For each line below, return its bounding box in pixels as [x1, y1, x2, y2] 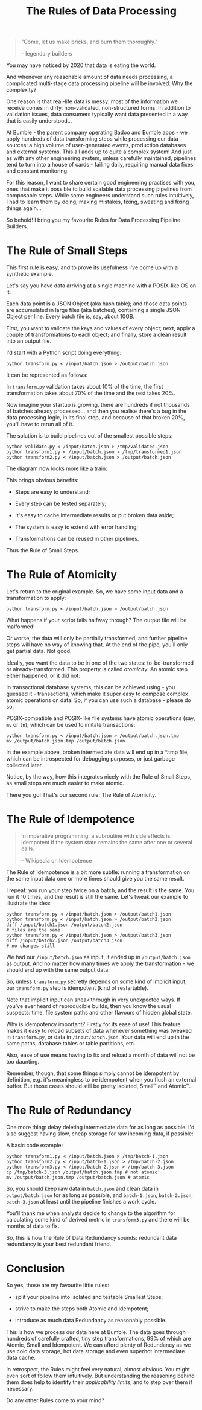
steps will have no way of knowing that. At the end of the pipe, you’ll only [6, 641, 188, 648]
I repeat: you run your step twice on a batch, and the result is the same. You [6, 887, 195, 894]
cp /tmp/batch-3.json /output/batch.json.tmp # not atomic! [6, 1169, 161, 1175]
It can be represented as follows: [6, 371, 88, 378]
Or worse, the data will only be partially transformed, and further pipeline [6, 635, 188, 642]
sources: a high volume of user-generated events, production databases [6, 142, 186, 149]
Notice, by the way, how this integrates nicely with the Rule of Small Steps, [6, 773, 192, 780]
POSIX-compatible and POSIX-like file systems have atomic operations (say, [6, 715, 195, 722]
